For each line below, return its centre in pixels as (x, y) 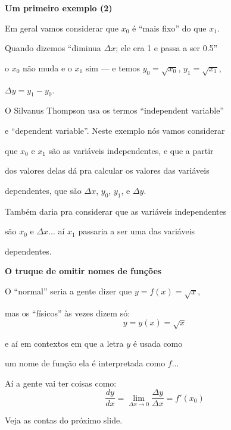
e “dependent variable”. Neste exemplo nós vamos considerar (115, 130)
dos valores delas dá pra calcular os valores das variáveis (107, 170)
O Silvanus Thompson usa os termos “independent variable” (114, 110)
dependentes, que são (43, 190)
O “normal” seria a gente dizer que (68, 291)
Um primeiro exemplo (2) (59, 8)
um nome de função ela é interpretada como (85, 363)
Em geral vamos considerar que (62, 28)
